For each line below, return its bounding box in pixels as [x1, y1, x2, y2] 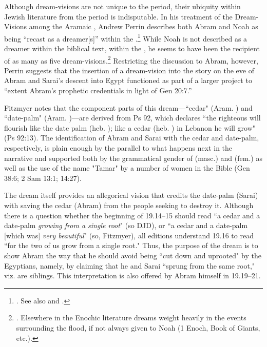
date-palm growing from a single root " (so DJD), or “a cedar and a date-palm [4, 220, 248, 231]
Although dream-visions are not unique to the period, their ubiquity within [4, 1, 241, 11]
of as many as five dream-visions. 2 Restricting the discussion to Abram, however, [4, 53, 258, 66]
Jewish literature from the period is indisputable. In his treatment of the [4, 11, 233, 22]
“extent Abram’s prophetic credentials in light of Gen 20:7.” [4, 85, 192, 96]
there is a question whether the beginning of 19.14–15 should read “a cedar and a [4, 210, 260, 220]
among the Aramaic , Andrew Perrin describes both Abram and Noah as [29, 21, 258, 32]
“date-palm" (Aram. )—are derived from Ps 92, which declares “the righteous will [4, 112, 261, 123]
